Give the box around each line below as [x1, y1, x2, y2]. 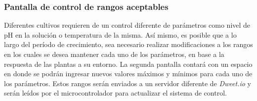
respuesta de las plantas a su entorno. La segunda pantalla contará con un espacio [4, 58, 253, 69]
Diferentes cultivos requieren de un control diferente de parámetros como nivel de [4, 20, 251, 30]
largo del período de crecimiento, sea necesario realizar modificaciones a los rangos [4, 39, 253, 50]
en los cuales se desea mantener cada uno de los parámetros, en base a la [4, 49, 224, 59]
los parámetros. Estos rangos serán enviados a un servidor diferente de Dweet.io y [4, 78, 251, 88]
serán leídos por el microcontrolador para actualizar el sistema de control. [4, 88, 227, 98]
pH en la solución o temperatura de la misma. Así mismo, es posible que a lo [4, 29, 237, 40]
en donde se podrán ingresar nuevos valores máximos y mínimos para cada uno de [4, 68, 253, 79]
